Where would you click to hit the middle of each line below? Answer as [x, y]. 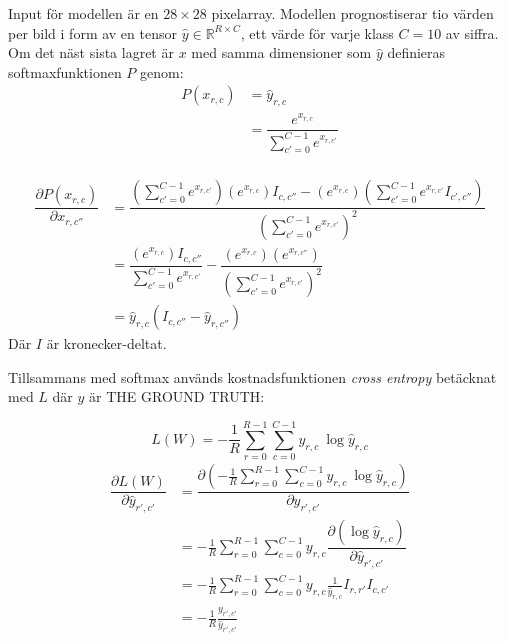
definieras [416, 52]
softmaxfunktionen [65, 71]
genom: [161, 71]
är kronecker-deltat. [106, 343]
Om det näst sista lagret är [91, 52]
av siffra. [472, 32]
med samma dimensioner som [281, 52]
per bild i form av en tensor [92, 32]
